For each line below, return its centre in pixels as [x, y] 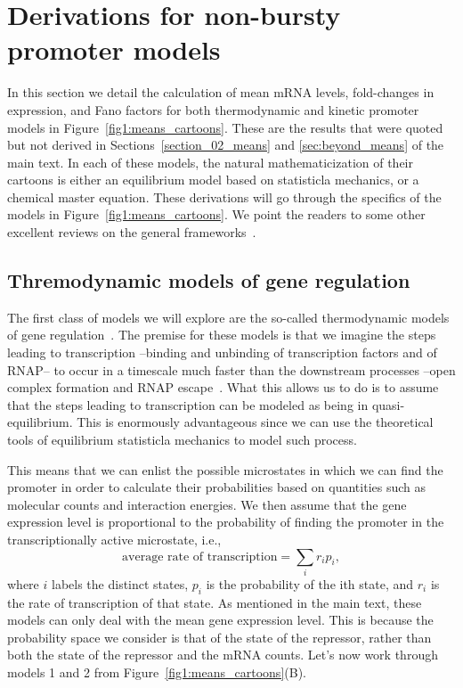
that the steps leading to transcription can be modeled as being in [188, 404]
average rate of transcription [200, 557]
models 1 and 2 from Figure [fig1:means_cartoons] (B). [157, 672]
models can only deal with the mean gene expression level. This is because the [220, 620]
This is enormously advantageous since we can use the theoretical [255, 422]
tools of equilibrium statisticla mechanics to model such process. [182, 440]
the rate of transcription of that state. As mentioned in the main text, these [215, 602]
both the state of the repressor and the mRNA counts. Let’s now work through [223, 655]
